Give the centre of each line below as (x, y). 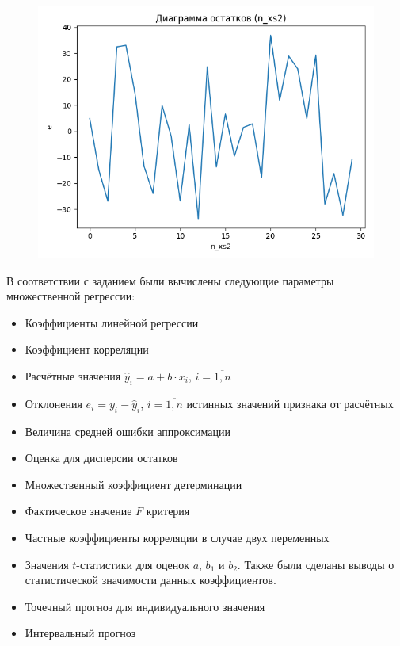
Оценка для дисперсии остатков (101, 458)
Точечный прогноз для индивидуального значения (145, 606)
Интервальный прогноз (80, 633)
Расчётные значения (73, 375)
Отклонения (53, 403)
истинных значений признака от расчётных (290, 403)
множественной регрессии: (71, 296)
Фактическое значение (78, 511)
